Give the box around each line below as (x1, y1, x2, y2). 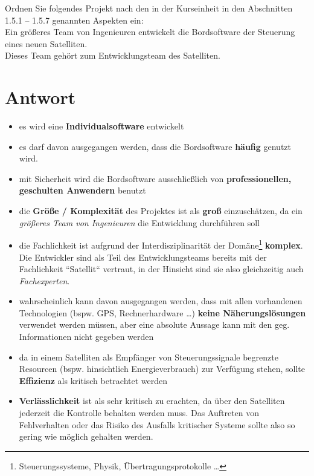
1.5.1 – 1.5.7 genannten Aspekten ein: (5, 13, 144, 26)
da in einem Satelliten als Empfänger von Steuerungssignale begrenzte (19, 350, 278, 363)
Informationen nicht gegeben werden (19, 330, 154, 343)
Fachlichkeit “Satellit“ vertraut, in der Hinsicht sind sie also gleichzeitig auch (19, 262, 304, 275)
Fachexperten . (19, 274, 70, 287)
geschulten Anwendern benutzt (19, 184, 146, 197)
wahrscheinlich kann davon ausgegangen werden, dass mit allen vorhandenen (19, 295, 303, 307)
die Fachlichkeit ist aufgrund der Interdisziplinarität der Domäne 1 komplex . (19, 237, 303, 251)
